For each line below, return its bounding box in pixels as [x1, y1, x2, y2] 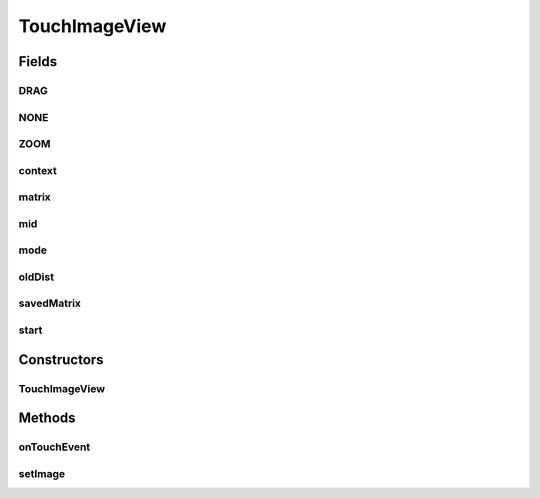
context [18, 163, 57, 177]
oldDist [18, 270, 55, 284]
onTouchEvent [18, 440, 91, 454]
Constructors [18, 351, 104, 368]
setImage [18, 466, 66, 480]
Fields [18, 53, 58, 70]
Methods [18, 410, 76, 427]
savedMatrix [18, 296, 82, 310]
